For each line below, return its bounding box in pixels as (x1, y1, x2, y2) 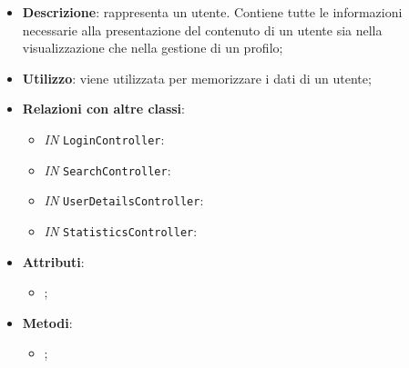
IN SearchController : (44, 160, 171, 179)
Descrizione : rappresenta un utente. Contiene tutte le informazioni (22, 3, 403, 21)
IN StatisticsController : (44, 221, 198, 240)
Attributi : (22, 252, 85, 271)
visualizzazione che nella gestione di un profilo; (22, 38, 283, 57)
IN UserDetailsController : (44, 191, 204, 210)
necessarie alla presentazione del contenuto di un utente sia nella (22, 20, 383, 39)
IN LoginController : (44, 129, 165, 148)
